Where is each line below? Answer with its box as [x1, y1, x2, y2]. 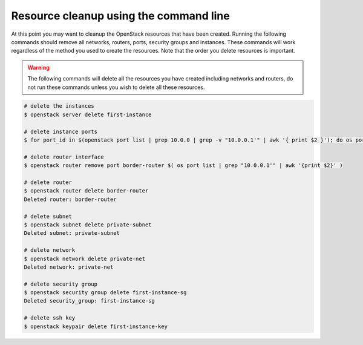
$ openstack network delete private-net [24, 255, 145, 262]
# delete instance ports [24, 128, 98, 135]
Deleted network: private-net [24, 263, 114, 271]
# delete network [24, 247, 76, 254]
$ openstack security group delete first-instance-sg [24, 289, 187, 296]
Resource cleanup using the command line [11, 9, 230, 22]
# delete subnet [24, 212, 73, 220]
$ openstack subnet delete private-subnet [24, 221, 152, 228]
